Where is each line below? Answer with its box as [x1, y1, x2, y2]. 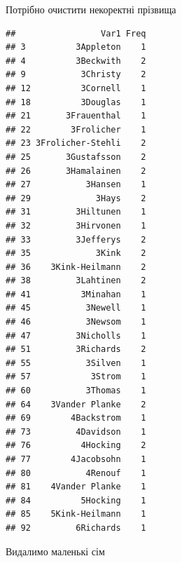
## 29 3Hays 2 [6, 193, 146, 203]
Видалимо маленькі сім [6, 543, 105, 558]
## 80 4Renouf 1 [6, 468, 146, 478]
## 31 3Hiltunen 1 [6, 207, 146, 217]
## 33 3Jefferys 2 [6, 234, 146, 245]
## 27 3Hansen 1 [6, 179, 146, 190]
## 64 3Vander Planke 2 [6, 399, 146, 409]
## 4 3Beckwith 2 [6, 55, 146, 66]
